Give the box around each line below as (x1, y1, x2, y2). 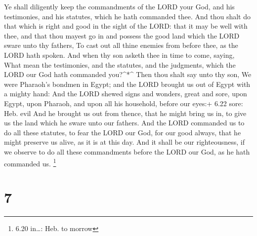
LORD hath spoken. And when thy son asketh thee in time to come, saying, (4, 49, 235, 60)
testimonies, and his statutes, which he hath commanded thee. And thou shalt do (4, 11, 251, 21)
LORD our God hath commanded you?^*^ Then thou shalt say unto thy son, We (4, 69, 252, 79)
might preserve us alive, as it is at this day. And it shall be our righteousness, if (4, 137, 245, 147)
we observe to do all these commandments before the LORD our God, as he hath (4, 146, 250, 157)
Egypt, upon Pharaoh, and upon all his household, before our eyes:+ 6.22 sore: (4, 98, 243, 108)
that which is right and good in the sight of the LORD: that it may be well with (4, 21, 248, 31)
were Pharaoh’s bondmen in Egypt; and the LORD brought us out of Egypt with (4, 79, 251, 89)
